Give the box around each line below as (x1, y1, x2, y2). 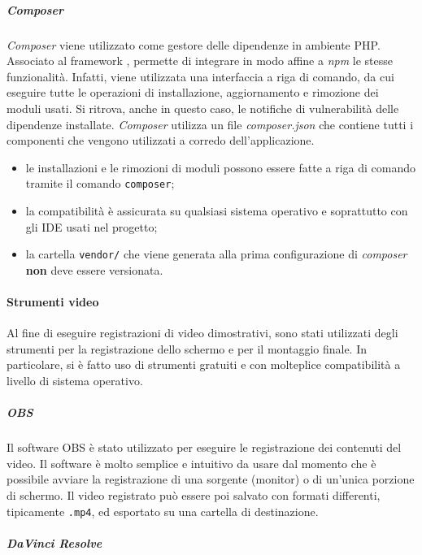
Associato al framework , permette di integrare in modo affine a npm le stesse (7, 52, 393, 69)
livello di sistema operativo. (7, 371, 143, 388)
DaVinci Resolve (7, 534, 102, 551)
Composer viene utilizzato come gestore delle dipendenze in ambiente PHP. (7, 36, 381, 53)
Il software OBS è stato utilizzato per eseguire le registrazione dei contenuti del (7, 439, 402, 456)
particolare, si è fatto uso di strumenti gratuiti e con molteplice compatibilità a (7, 356, 401, 373)
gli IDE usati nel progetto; (25, 218, 158, 235)
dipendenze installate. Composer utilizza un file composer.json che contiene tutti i (7, 115, 414, 132)
